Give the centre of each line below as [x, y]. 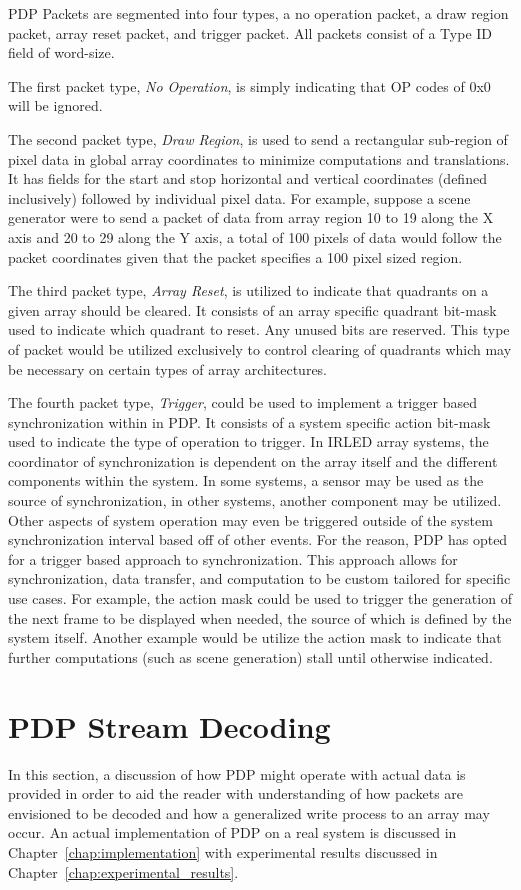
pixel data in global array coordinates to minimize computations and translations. [259, 158]
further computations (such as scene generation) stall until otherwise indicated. [250, 656]
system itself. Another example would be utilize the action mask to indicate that [255, 637]
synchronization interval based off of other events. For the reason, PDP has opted [258, 539]
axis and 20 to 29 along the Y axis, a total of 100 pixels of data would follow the [255, 236]
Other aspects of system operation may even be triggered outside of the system [250, 519]
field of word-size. [61, 52]
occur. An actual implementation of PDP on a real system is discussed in [232, 832]
